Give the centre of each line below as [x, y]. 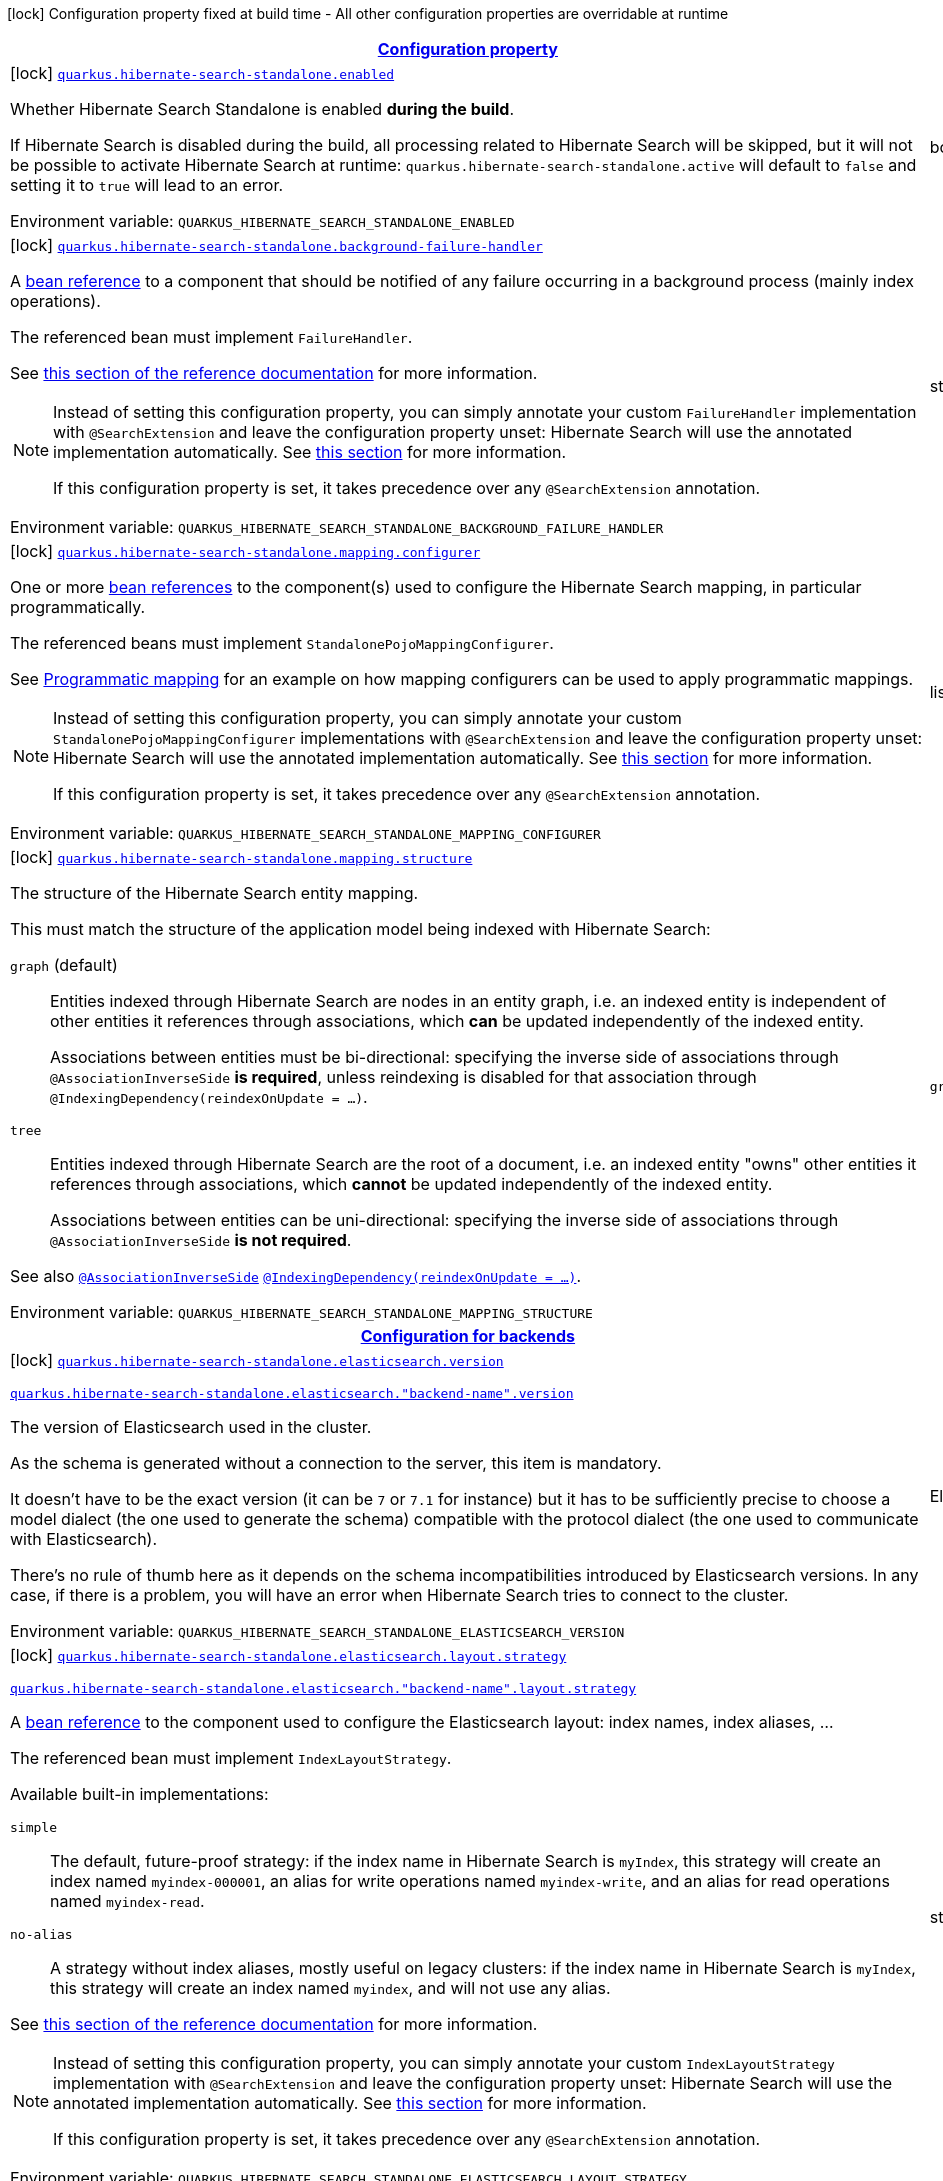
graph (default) [64, 965]
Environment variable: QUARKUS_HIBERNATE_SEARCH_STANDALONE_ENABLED [262, 221]
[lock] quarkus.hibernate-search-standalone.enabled [202, 73]
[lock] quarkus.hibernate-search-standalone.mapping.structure [241, 857]
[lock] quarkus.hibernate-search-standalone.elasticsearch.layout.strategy [288, 1655]
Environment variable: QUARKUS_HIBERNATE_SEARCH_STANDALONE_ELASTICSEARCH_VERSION [317, 1631]
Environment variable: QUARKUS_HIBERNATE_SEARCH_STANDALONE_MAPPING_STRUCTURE [301, 1312]
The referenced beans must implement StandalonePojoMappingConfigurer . [282, 643]
